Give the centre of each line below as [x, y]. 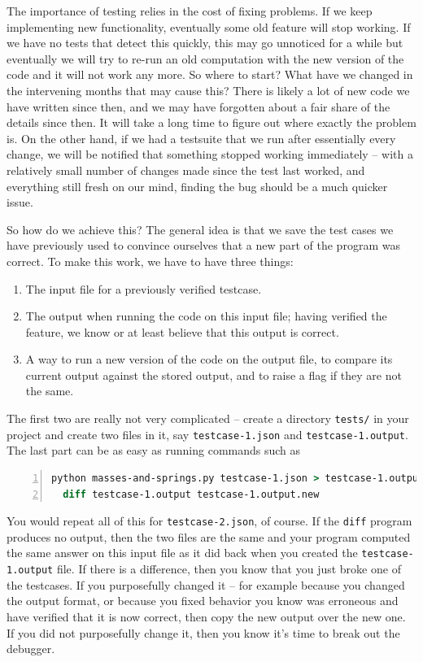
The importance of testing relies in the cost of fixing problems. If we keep [190, 11]
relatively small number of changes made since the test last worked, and [186, 170]
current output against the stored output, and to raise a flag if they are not [214, 375]
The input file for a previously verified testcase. [144, 288]
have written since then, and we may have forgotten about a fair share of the [198, 106]
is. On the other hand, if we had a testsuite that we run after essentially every [201, 138]
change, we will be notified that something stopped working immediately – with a [210, 154]
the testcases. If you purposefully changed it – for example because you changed [206, 584]
